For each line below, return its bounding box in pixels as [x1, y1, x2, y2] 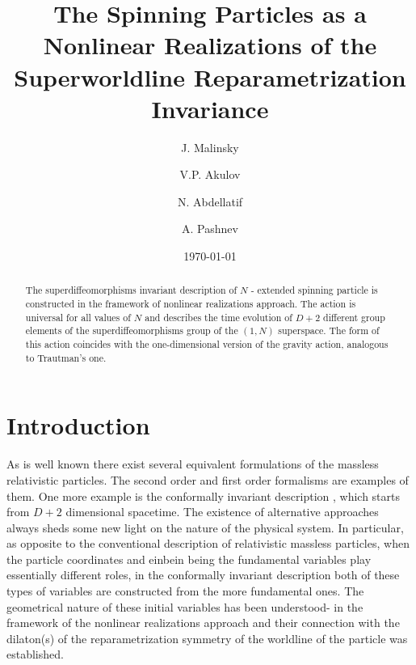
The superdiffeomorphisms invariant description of [25, 283, 237, 297]
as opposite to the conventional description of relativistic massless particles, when [6, 535, 410, 552]
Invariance [151, 91, 269, 125]
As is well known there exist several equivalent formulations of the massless [6, 455, 379, 472]
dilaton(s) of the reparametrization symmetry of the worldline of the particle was [6, 629, 408, 646]
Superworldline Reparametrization [14, 60, 406, 93]
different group [323, 310, 385, 324]
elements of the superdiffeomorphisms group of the [25, 324, 238, 337]
